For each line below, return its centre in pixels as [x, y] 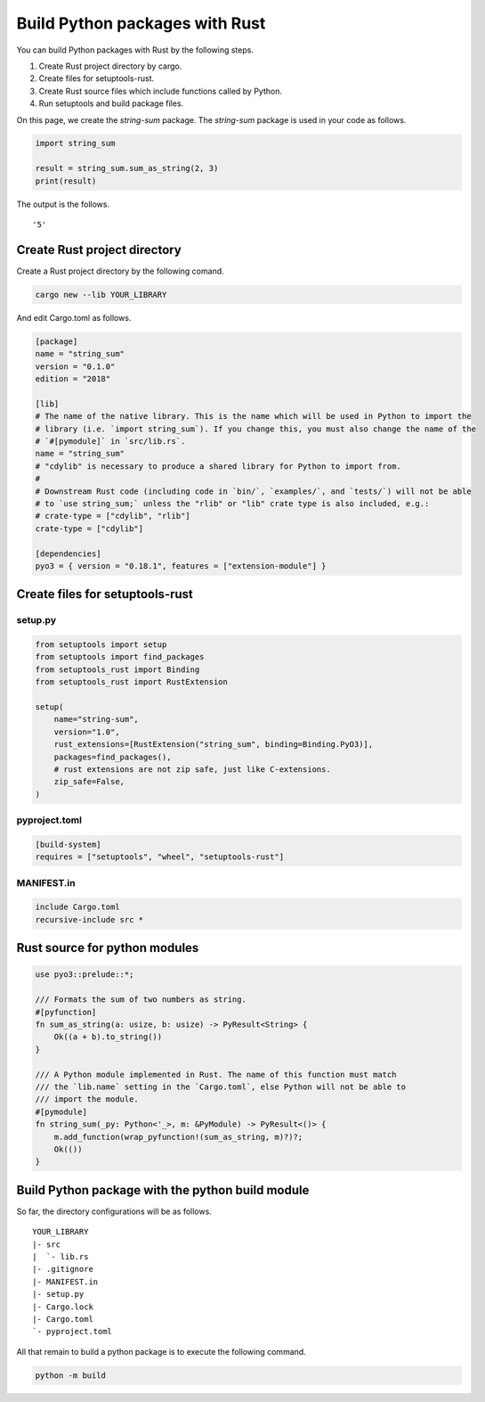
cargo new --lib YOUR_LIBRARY [101, 295]
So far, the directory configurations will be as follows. [114, 1211]
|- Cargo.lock [63, 1307]
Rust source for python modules [108, 948]
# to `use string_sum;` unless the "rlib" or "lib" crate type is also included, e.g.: [232, 503]
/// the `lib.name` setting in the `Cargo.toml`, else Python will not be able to [221, 1086]
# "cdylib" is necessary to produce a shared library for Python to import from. [218, 466]
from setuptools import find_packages [120, 657]
